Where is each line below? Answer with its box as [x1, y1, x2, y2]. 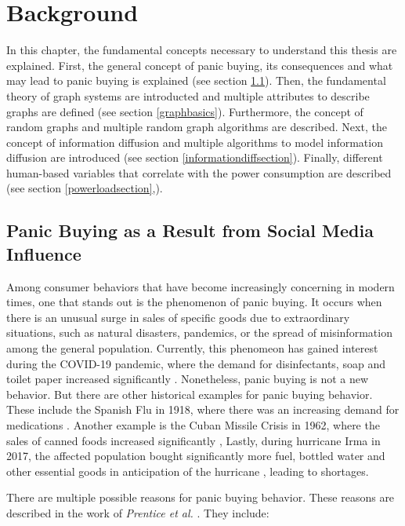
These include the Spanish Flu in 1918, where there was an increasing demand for [6, 401, 400, 418]
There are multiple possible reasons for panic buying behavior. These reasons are [6, 489, 395, 506]
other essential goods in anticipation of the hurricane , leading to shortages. [6, 462, 369, 479]
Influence [6, 241, 81, 265]
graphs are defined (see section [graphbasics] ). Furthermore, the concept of [6, 103, 363, 119]
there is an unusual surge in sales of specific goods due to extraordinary [6, 309, 350, 325]
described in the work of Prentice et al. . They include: [6, 504, 269, 521]
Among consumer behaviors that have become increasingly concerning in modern [6, 278, 395, 294]
